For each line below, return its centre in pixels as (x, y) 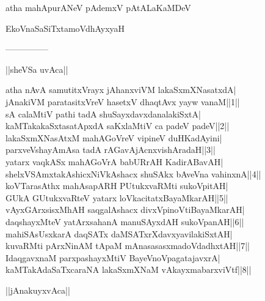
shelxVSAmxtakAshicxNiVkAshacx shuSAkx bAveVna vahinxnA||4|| (133, 173)
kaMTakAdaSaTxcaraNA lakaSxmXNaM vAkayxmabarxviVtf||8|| (129, 269)
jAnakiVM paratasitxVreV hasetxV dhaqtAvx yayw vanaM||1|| (123, 101)
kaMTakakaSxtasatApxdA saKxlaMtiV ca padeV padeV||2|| (118, 126)
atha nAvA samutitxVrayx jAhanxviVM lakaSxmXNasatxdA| (121, 90)
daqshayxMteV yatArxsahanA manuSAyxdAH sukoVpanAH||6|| (125, 221)
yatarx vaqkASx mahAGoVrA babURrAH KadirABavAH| (114, 161)
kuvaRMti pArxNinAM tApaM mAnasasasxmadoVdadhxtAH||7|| (128, 246)
